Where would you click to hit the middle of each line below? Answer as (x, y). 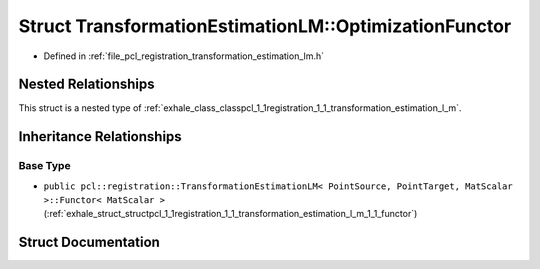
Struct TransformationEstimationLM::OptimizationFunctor (265, 26)
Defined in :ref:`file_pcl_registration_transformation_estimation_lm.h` (184, 56)
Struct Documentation (89, 242)
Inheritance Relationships (100, 136)
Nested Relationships (86, 84)
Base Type (44, 166)
